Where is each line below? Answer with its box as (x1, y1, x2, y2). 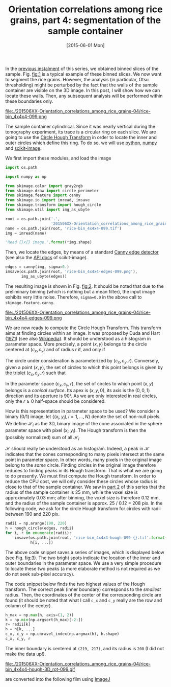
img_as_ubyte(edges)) (21, 274, 67, 279)
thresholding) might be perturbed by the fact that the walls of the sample (5, 82, 158, 88)
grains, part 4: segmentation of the (10, 14, 161, 26)
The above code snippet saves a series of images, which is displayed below (5, 549, 164, 555)
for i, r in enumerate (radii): (5, 531, 72, 536)
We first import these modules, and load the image (5, 155, 111, 161)
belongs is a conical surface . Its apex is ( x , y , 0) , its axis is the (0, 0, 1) (5, 387, 150, 394)
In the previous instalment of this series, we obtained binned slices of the (5, 65, 159, 72)
